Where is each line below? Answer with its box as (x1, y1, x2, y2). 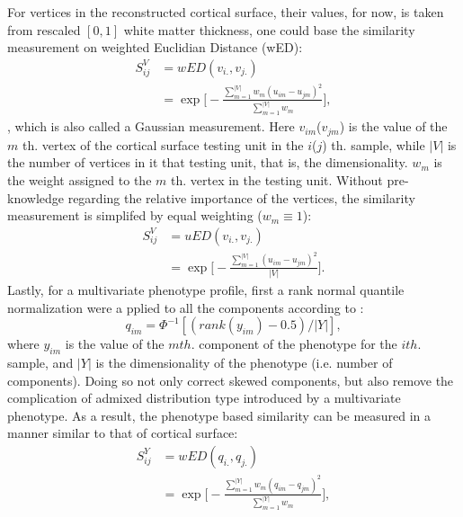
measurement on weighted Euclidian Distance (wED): (7, 38, 303, 57)
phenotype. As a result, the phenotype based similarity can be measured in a (7, 406, 432, 424)
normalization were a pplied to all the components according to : (7, 298, 364, 316)
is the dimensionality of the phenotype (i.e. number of (95, 352, 393, 371)
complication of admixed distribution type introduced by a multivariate (7, 388, 401, 407)
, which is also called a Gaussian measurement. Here (7, 117, 295, 136)
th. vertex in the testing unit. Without (170, 170, 383, 189)
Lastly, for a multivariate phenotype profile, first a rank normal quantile (7, 280, 405, 299)
